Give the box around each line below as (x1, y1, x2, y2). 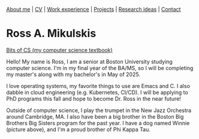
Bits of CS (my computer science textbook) (6, 46, 113, 53)
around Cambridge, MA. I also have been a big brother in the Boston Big (6, 113, 184, 120)
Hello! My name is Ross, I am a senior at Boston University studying (6, 58, 173, 65)
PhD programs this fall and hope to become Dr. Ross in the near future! (6, 95, 182, 102)
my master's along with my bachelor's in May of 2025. (6, 71, 141, 78)
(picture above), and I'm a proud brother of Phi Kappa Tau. (6, 126, 151, 133)
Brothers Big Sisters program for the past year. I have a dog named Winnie (6, 119, 190, 126)
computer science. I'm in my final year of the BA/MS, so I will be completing (6, 64, 194, 71)
